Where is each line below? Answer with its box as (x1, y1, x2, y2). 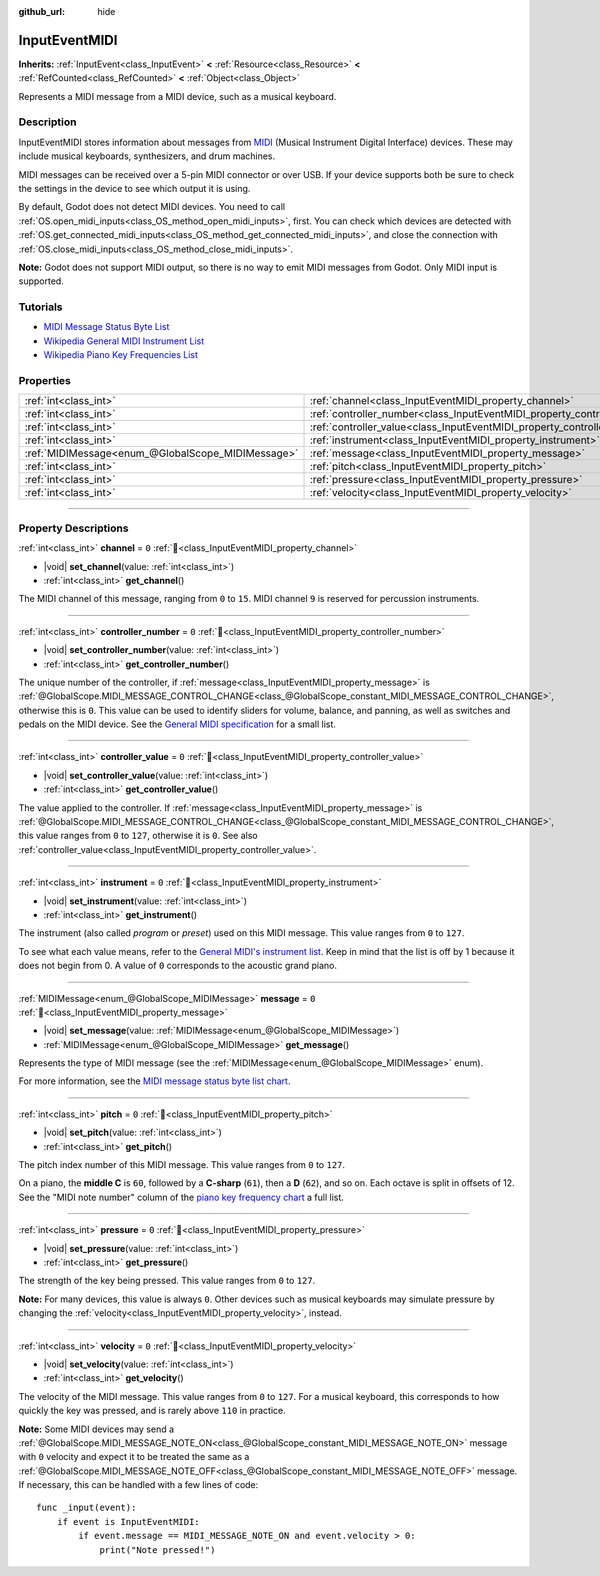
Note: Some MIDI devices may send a (18, 1423, 175, 1435)
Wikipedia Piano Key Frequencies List (43, 349, 199, 361)
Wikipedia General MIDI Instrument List (43, 335, 205, 347)
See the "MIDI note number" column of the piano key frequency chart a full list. (18, 1191, 345, 1203)
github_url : (18, 6, 65, 17)
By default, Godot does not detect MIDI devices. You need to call (18, 201, 285, 213)
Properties (18, 374, 72, 388)
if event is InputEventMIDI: (56, 1516, 200, 1527)
